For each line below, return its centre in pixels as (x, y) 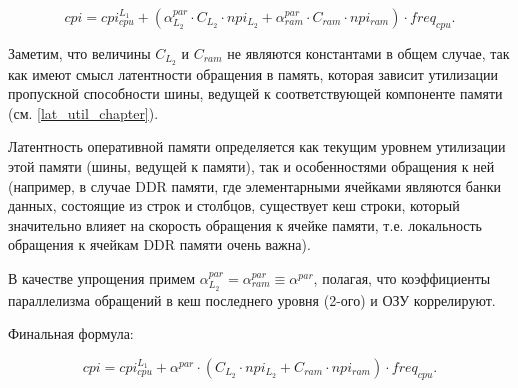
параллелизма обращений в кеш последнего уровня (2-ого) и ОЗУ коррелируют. (252, 299)
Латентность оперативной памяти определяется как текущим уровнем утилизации (257, 146)
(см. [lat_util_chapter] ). (83, 112)
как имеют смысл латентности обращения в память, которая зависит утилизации (253, 73)
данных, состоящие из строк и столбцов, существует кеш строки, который (234, 205)
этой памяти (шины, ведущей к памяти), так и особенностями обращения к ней (251, 166)
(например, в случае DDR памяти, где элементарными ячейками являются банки (254, 185)
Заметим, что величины (79, 52)
